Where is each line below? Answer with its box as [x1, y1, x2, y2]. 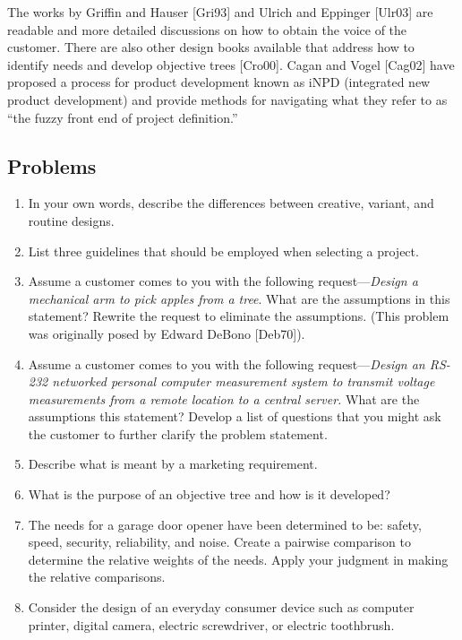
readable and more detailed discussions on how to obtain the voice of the [7, 20, 407, 39]
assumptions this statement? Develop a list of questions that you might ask [28, 407, 441, 426]
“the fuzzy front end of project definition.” [7, 108, 238, 126]
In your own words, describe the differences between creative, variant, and [28, 194, 434, 212]
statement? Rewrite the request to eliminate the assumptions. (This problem [28, 307, 449, 325]
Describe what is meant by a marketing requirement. [28, 454, 318, 473]
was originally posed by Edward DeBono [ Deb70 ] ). [28, 324, 305, 342]
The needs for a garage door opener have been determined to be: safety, [28, 515, 422, 533]
